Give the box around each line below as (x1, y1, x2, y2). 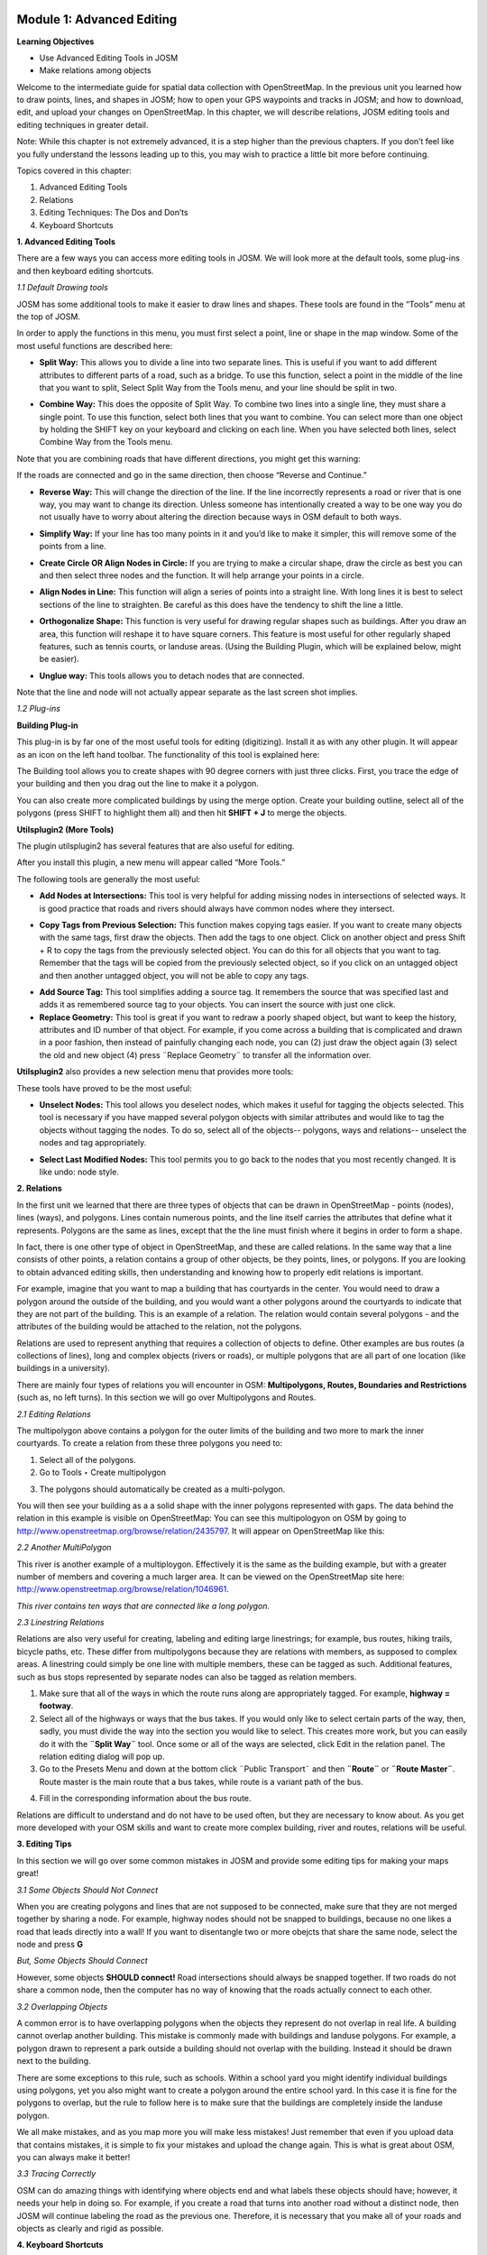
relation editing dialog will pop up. (39, 1751, 165, 1762)
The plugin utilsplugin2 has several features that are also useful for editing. (16, 841, 295, 851)
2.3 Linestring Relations (16, 1617, 105, 1628)
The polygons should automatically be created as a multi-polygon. (39, 1484, 286, 1495)
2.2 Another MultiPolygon (16, 1542, 112, 1553)
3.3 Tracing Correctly (16, 2168, 96, 2179)
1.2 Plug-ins (16, 704, 60, 714)
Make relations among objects (39, 65, 152, 76)
